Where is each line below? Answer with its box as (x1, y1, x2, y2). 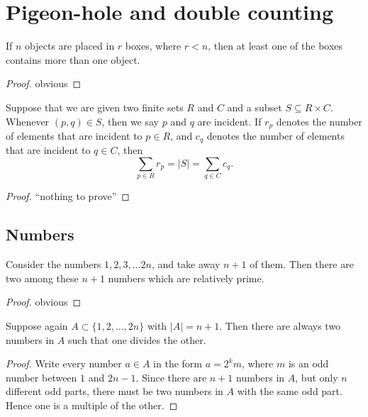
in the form (153, 356, 202, 371)
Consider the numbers (6, 257, 101, 272)
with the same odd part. (237, 384, 342, 399)
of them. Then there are (250, 257, 354, 272)
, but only (295, 369, 338, 384)
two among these (6, 270, 79, 285)
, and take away (151, 257, 221, 272)
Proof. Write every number (6, 356, 122, 371)
